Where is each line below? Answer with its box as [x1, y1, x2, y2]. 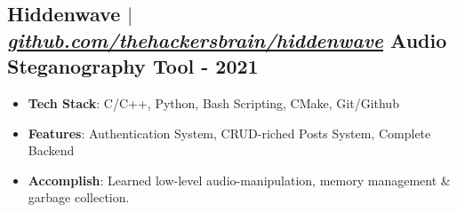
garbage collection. [28, 188, 130, 207]
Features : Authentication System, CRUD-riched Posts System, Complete [28, 123, 431, 142]
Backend [28, 141, 75, 160]
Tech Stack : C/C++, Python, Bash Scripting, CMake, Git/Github [28, 93, 399, 112]
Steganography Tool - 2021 [7, 52, 259, 80]
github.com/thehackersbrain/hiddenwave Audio [7, 26, 447, 53]
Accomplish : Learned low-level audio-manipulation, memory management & [28, 170, 451, 189]
